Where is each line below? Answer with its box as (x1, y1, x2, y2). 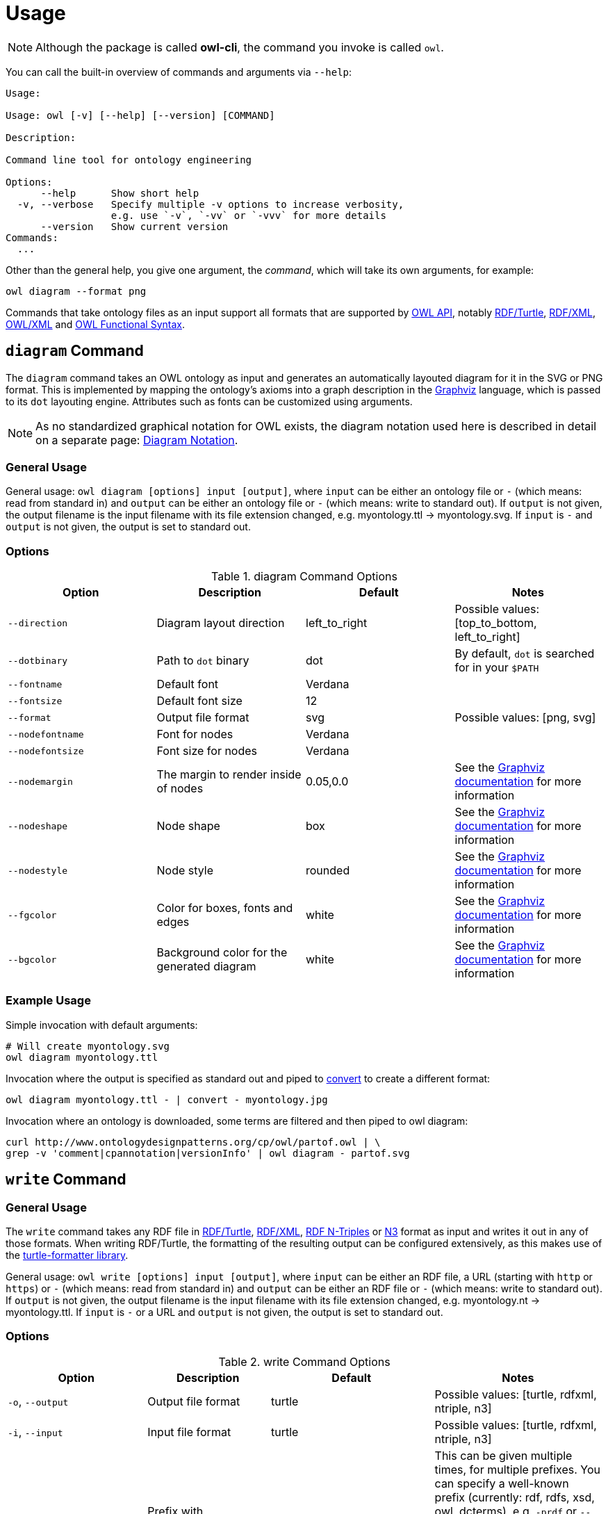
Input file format (147, 1424, 231, 1439)
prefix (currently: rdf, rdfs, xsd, (434, 1490, 595, 1504)
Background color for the (156, 945, 288, 960)
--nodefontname (8, 728, 84, 740)
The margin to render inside (156, 767, 302, 782)
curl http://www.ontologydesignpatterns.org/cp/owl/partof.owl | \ (6, 1136, 381, 1148)
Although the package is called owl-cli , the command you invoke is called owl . (35, 40, 444, 54)
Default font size (156, 694, 243, 708)
